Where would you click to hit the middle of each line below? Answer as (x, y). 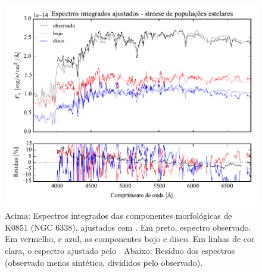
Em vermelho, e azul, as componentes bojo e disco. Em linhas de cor (130, 239)
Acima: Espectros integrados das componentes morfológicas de (118, 215)
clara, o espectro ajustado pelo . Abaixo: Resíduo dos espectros (120, 251)
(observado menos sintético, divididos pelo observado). (104, 262)
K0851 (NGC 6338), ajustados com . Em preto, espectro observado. (128, 227)
